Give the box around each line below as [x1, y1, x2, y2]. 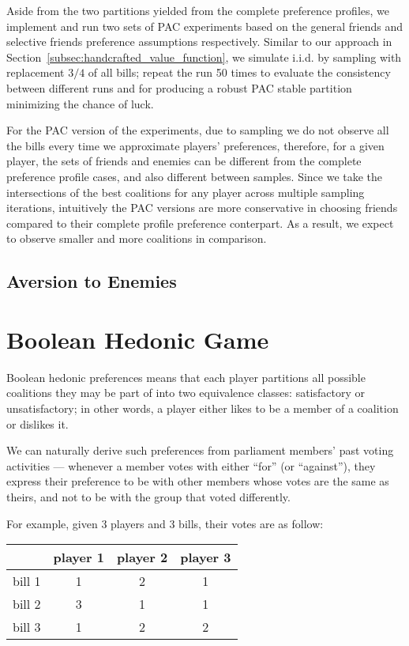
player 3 [180, 548, 231, 567]
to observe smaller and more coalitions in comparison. [6, 230, 267, 247]
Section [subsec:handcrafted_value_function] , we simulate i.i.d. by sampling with [6, 48, 402, 65]
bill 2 [13, 595, 41, 614]
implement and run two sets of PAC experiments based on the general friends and [6, 17, 403, 34]
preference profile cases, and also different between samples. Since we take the [6, 168, 383, 184]
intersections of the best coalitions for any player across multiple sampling [6, 183, 365, 200]
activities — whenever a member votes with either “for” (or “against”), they [6, 457, 376, 474]
